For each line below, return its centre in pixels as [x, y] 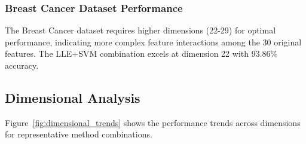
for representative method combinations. [79, 134]
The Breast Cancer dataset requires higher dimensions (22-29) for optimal [140, 30]
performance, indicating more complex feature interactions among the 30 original [153, 42]
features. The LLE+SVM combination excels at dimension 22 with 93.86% [141, 53]
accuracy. [22, 65]
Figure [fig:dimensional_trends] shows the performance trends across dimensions [153, 122]
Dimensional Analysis [73, 97]
